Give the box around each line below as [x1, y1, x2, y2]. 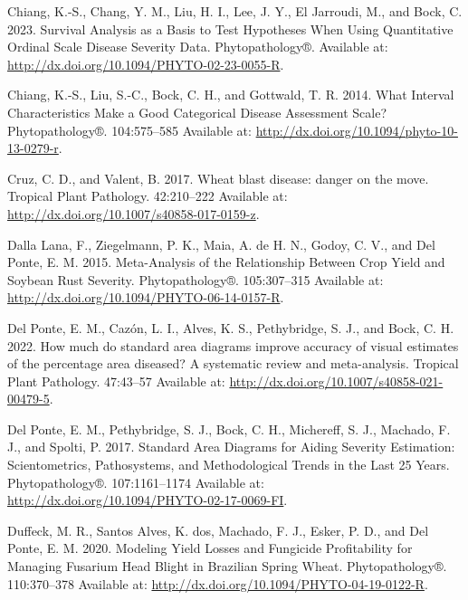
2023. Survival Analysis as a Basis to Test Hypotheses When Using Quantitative [7, 19, 454, 38]
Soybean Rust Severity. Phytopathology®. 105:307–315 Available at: [7, 270, 384, 289]
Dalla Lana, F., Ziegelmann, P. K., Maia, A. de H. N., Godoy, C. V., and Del [7, 234, 435, 253]
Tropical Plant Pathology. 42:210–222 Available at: [7, 186, 288, 205]
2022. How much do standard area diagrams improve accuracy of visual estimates [7, 336, 459, 355]
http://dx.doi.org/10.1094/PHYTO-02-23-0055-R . [7, 54, 284, 73]
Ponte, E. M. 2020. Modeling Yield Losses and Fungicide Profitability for [7, 538, 413, 557]
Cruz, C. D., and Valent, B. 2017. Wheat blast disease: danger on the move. [7, 168, 429, 187]
